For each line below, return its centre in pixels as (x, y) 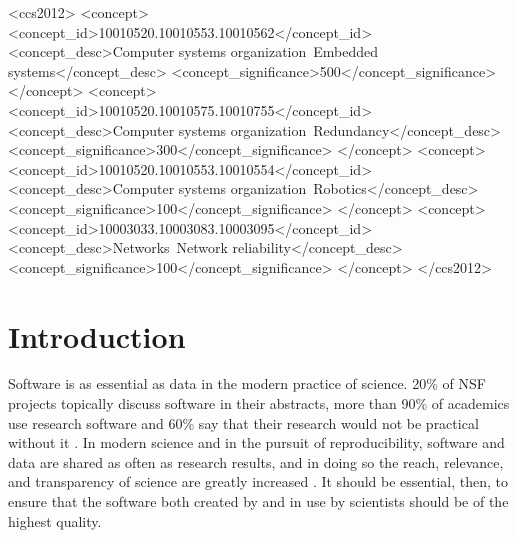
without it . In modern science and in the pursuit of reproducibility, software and (256, 442)
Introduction (97, 335)
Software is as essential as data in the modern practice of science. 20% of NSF (247, 383)
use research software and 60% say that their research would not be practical (243, 422)
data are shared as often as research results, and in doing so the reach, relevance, (256, 461)
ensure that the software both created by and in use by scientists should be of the (258, 501)
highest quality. (55, 520)
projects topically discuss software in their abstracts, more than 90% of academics (259, 403)
